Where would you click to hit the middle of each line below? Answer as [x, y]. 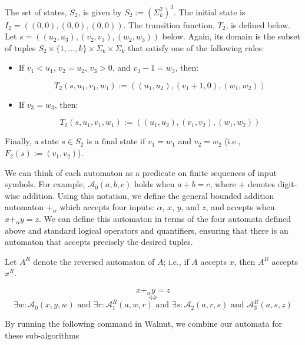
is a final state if [116, 141]
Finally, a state [32, 141]
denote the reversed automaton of [94, 261]
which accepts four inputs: [107, 207]
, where [223, 184]
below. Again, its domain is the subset [231, 36]
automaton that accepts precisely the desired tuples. [99, 242]
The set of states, [36, 11]
